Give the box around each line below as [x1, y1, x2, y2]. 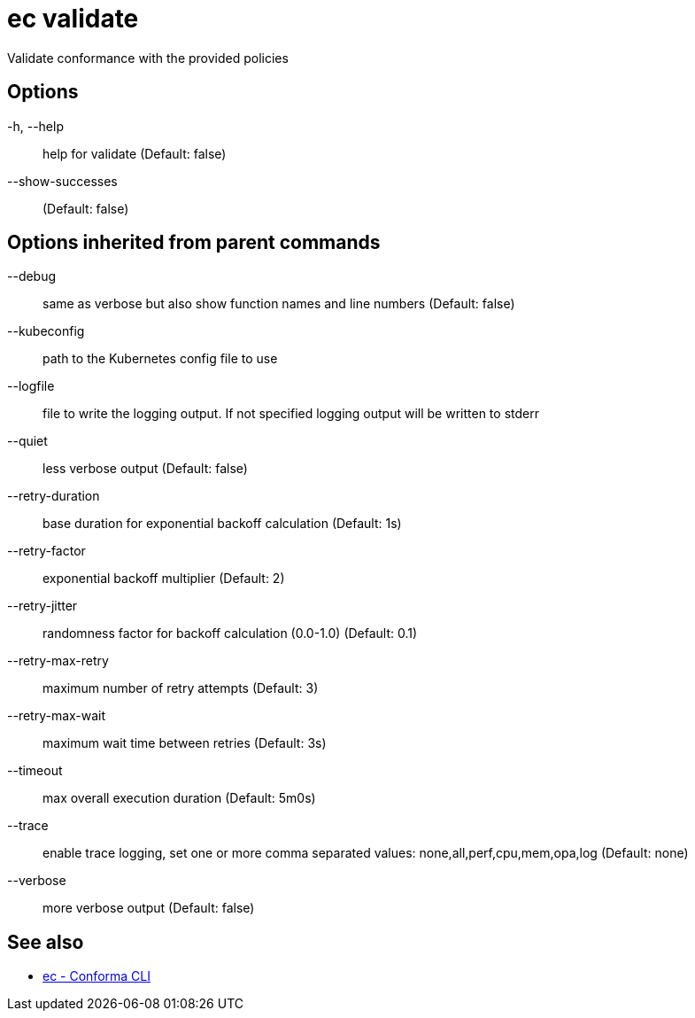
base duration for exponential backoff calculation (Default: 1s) [42, 516, 402, 532]
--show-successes [7, 173, 118, 189]
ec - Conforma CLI [42, 968, 151, 984]
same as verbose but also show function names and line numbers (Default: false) [42, 296, 515, 312]
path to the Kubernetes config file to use [42, 351, 278, 367]
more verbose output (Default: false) [42, 900, 255, 916]
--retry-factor [7, 543, 86, 559]
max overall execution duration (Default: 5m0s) [42, 790, 316, 806]
